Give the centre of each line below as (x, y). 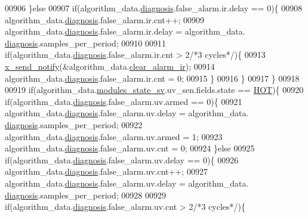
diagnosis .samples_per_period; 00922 (74, 124)
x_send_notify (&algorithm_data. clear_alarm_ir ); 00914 (110, 66)
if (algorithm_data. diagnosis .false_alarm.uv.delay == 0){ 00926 (122, 159)
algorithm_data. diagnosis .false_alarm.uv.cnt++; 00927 (106, 171)
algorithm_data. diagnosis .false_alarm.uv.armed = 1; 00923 (114, 136)
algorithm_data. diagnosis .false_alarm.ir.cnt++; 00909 (105, 19)
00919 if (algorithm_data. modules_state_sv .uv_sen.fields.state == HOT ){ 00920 (154, 90)
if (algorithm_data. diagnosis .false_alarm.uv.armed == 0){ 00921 (124, 101)
